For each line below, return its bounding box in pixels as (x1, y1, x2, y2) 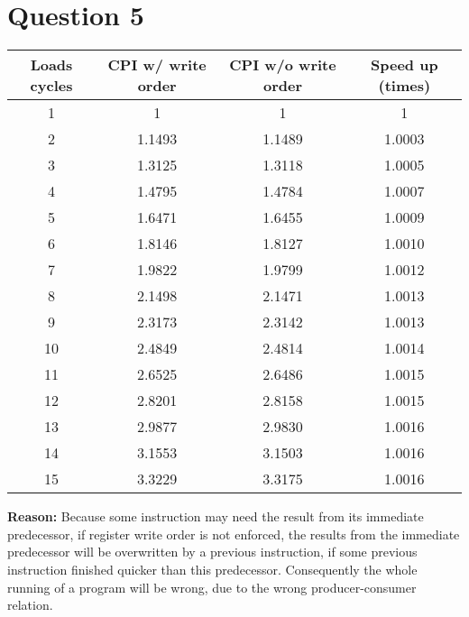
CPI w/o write (229, 54, 336, 76)
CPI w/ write (107, 54, 207, 76)
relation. (7, 595, 53, 614)
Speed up (371, 54, 438, 76)
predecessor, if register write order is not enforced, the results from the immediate (7, 524, 460, 543)
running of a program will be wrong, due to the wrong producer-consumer (7, 577, 417, 596)
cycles (30, 75, 73, 97)
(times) (378, 75, 431, 97)
